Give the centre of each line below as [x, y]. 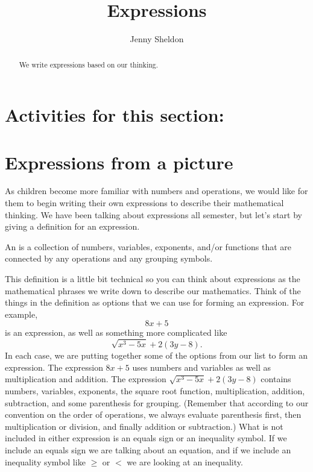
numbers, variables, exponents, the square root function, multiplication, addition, [155, 390]
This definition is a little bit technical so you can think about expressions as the [153, 279]
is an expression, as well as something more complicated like [116, 332]
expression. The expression [54, 367]
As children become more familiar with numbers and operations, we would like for [156, 191]
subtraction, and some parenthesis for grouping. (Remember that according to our [157, 402]
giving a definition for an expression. [72, 226]
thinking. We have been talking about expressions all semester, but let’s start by [153, 214]
